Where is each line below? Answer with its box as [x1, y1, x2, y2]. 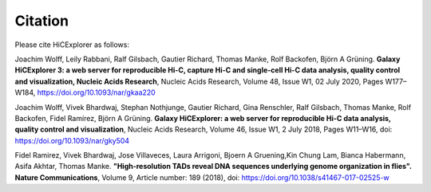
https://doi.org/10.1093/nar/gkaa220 [37, 88, 156, 97]
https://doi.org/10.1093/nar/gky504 [14, 135, 130, 145]
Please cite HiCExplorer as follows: [14, 40, 129, 49]
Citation [14, 12, 69, 29]
